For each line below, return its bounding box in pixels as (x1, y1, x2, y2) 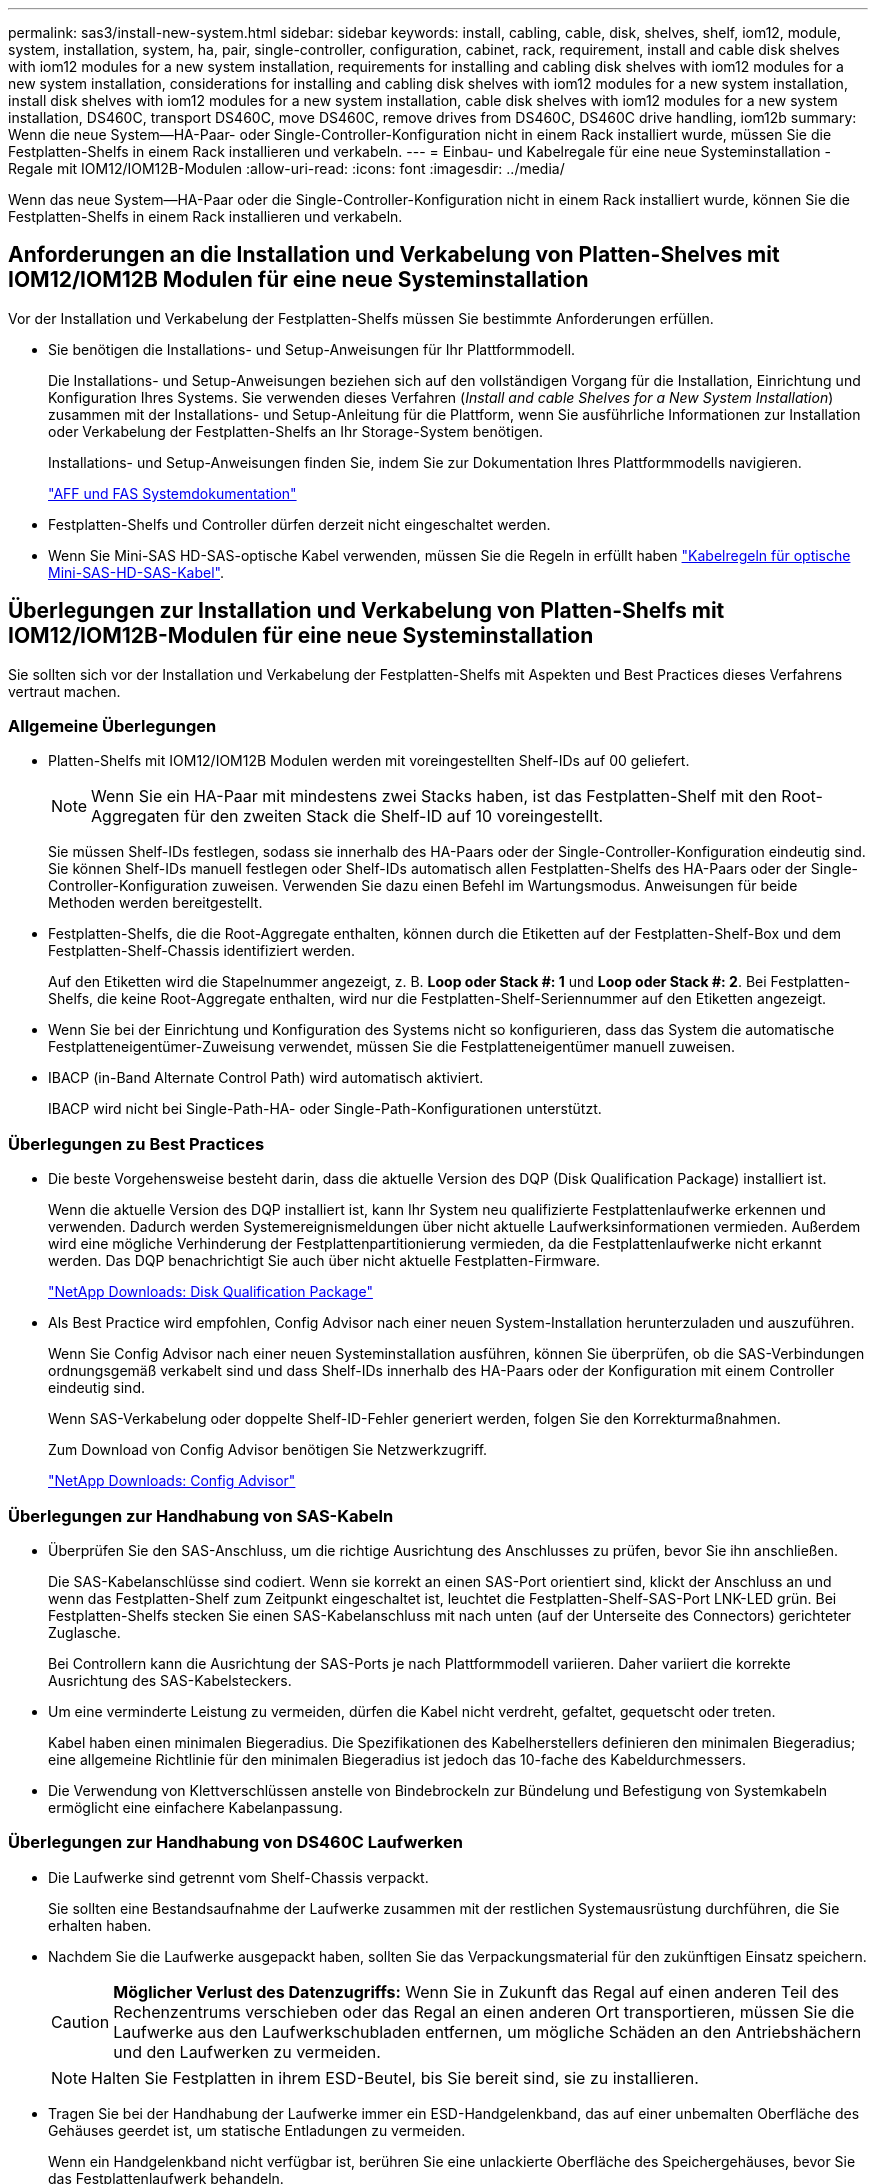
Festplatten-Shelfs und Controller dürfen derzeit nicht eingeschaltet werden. (48, 515, 551, 533)
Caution (51, 2011, 110, 2032)
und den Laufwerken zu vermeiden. (113, 2041, 381, 2062)
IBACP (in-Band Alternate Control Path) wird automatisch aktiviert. (48, 1069, 484, 1087)
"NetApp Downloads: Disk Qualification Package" (48, 1283, 373, 1301)
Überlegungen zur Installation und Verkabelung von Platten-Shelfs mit (8, 598, 725, 624)
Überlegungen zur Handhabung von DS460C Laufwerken (8, 1832, 463, 1853)
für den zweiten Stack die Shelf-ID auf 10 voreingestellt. (183, 806, 604, 827)
